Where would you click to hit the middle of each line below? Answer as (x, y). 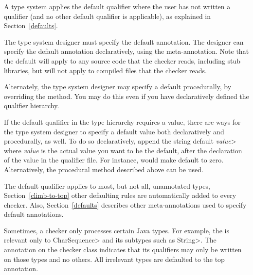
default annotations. (34, 214)
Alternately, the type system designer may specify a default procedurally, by (118, 87)
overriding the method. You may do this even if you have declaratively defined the (126, 96)
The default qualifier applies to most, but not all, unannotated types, (107, 186)
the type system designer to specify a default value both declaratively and (114, 131)
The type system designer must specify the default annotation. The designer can (124, 41)
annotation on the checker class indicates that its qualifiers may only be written (123, 250)
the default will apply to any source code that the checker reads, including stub (122, 60)
